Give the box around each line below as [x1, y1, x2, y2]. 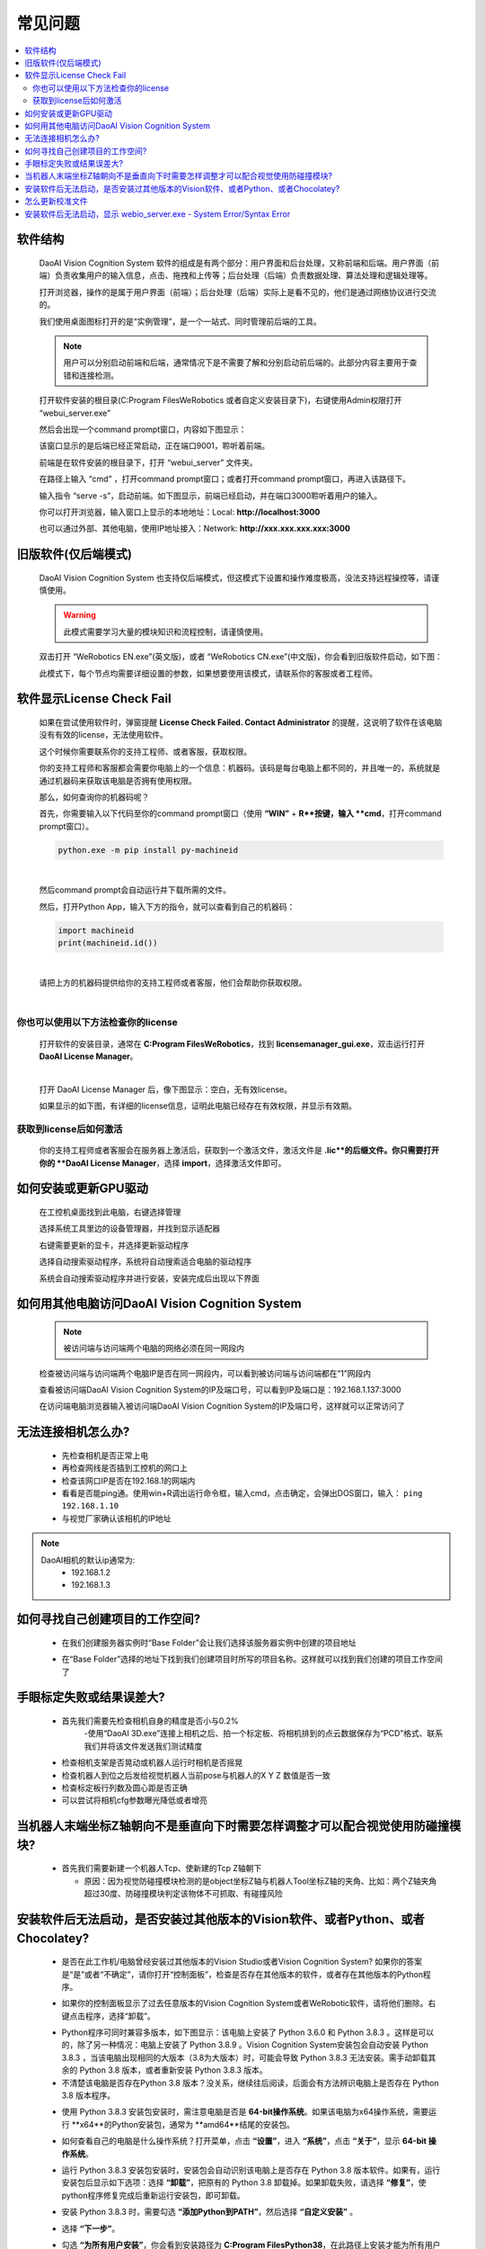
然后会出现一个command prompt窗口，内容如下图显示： [39, 424, 247, 435]
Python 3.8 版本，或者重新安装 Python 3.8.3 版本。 [79, 2065, 269, 2075]
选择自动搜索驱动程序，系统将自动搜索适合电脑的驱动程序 [39, 1256, 251, 1268]
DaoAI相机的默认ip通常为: [40, 1555, 136, 1565]
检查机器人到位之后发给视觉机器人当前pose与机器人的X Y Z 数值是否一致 [61, 1770, 331, 1780]
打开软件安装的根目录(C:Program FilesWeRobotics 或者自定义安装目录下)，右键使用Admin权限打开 [39, 395, 402, 406]
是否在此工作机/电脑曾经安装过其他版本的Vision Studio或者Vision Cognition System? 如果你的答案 [61, 1957, 422, 1967]
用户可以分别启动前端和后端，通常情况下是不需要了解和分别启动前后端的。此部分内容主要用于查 [63, 357, 418, 368]
